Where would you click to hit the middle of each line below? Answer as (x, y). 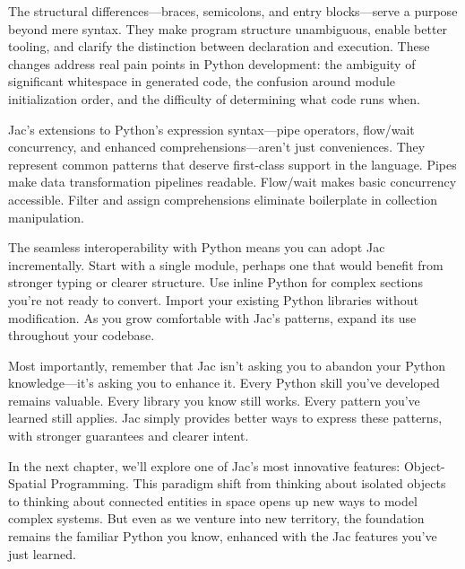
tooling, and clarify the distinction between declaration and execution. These (219, 46)
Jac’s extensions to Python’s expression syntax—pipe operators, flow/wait (211, 129)
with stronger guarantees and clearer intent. (129, 436)
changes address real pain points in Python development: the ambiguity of (212, 63)
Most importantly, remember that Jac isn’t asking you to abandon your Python (227, 365)
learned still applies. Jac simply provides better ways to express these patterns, (225, 418)
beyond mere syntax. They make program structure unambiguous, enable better (228, 28)
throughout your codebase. (82, 335)
